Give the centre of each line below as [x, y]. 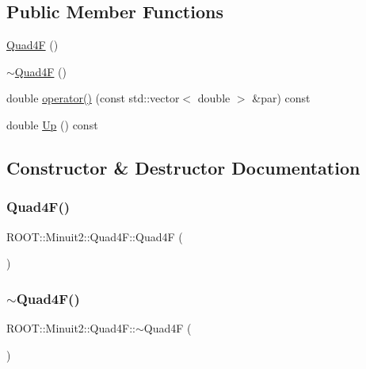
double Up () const [52, 124]
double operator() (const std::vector [93, 98]
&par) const [281, 98]
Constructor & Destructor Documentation [183, 167]
